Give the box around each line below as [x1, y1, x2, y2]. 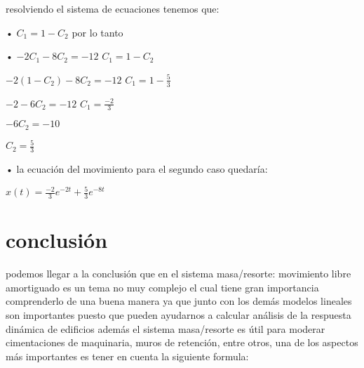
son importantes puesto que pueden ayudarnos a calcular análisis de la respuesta [6, 308, 351, 322]
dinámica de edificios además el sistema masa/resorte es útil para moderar [6, 321, 325, 336]
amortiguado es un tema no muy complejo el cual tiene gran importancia [6, 280, 319, 294]
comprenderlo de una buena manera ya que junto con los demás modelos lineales [6, 294, 352, 308]
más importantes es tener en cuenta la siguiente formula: [6, 348, 249, 363]
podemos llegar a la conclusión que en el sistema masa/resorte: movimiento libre [6, 266, 351, 281]
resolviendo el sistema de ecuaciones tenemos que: [6, 1, 220, 15]
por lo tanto [72, 25, 123, 39]
